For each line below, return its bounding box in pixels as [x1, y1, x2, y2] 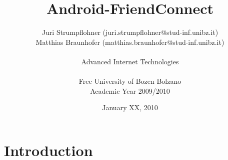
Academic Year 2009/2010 [90, 85, 170, 96]
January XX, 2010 [102, 102, 158, 113]
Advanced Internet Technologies [81, 56, 179, 66]
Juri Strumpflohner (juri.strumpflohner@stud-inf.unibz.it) [41, 27, 218, 37]
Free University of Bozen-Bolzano [78, 76, 181, 86]
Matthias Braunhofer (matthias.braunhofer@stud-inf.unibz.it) [35, 36, 224, 47]
